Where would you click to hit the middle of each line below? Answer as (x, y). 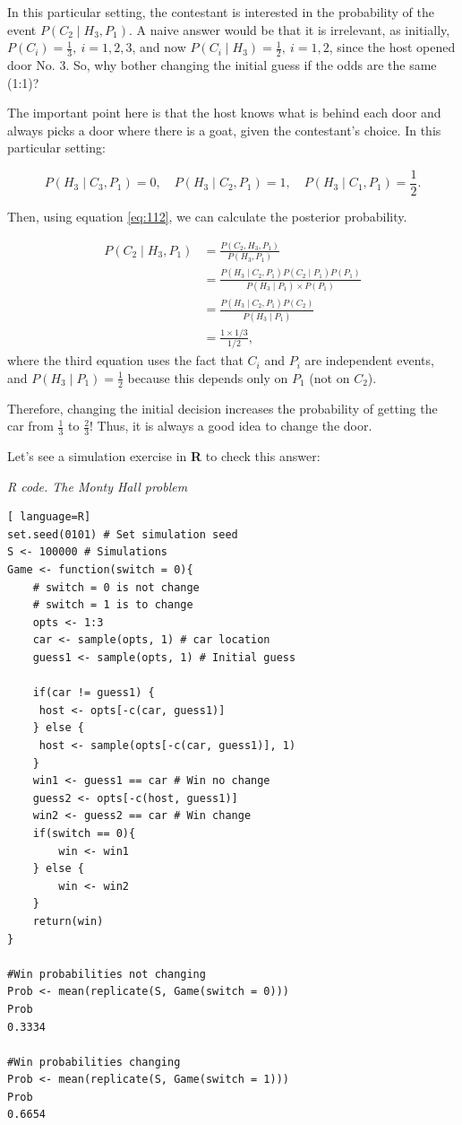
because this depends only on (208, 377)
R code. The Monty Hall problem (98, 486)
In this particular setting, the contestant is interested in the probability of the (221, 12)
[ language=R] (49, 517)
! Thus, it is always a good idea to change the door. (231, 426)
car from (30, 426)
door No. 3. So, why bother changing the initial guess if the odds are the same (222, 65)
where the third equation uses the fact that (125, 360)
